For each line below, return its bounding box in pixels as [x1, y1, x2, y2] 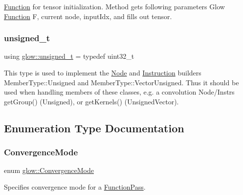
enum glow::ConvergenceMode [4, 165, 94, 175]
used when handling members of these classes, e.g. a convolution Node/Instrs [4, 87, 235, 97]
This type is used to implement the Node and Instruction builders [4, 68, 201, 77]
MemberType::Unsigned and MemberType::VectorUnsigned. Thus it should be [4, 77, 239, 87]
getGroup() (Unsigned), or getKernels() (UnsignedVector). [4, 96, 179, 106]
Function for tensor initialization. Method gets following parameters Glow [4, 1, 225, 11]
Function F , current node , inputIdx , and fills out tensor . [4, 11, 172, 21]
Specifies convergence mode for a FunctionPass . [4, 181, 146, 192]
